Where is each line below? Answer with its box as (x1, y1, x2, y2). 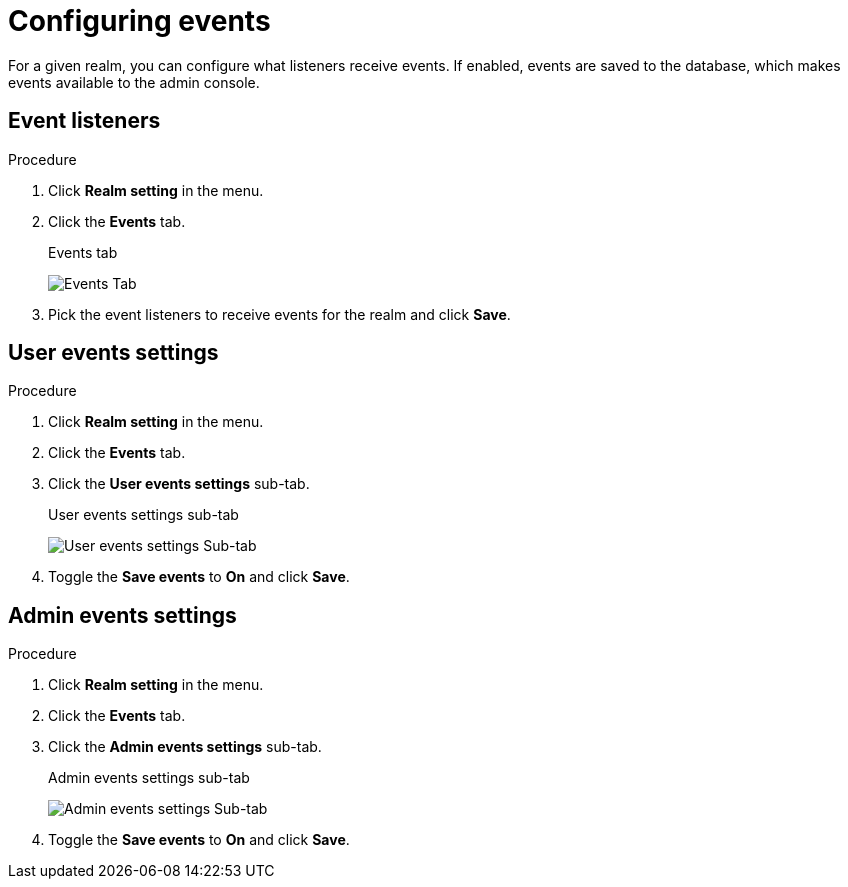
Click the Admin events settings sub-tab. (48, 738, 322, 756)
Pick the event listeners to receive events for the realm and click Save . (48, 305, 511, 323)
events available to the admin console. (8, 73, 260, 91)
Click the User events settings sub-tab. (48, 475, 310, 493)
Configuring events (8, 4, 271, 38)
